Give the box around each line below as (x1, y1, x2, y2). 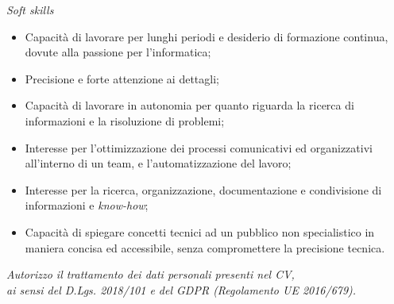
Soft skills (6, 2, 54, 17)
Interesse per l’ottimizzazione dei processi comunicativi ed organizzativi (25, 139, 373, 156)
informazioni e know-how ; (25, 197, 149, 214)
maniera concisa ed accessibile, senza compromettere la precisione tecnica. (25, 239, 385, 256)
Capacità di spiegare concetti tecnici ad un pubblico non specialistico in (25, 223, 375, 240)
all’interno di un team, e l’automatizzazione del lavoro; (25, 155, 292, 171)
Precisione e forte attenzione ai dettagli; (25, 70, 219, 87)
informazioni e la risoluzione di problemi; (25, 112, 225, 129)
